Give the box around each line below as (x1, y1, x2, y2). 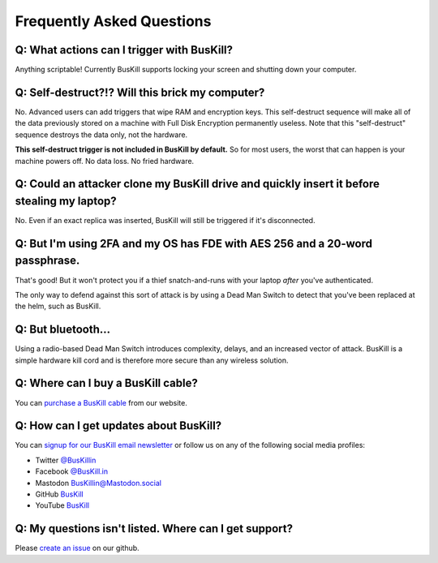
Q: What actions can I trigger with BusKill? (15, 43, 234, 57)
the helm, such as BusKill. (15, 301, 101, 312)
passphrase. (15, 254, 80, 268)
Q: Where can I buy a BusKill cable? (15, 376, 198, 390)
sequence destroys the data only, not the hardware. (15, 130, 188, 140)
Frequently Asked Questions (15, 12, 212, 30)
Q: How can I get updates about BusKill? (15, 419, 222, 433)
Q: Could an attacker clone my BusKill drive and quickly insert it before (15, 177, 380, 191)
